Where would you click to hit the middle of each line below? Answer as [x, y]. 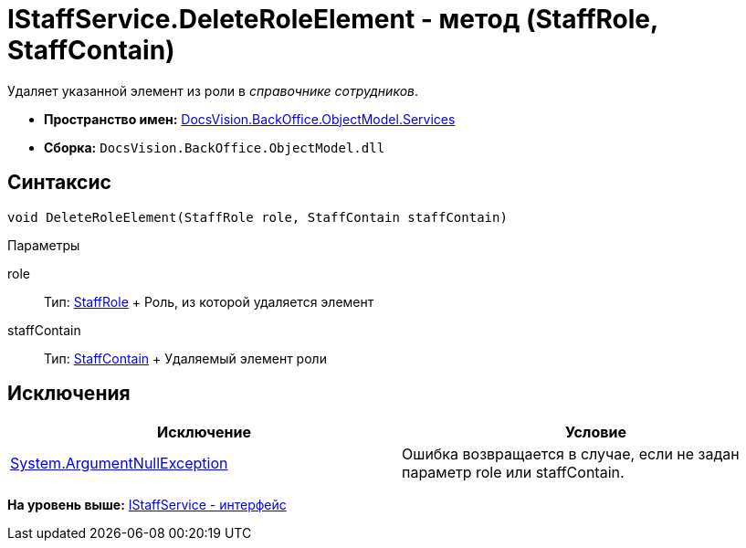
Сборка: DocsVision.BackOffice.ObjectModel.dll [215, 147]
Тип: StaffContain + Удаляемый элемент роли [185, 358]
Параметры [44, 245]
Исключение [204, 432]
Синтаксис [59, 183]
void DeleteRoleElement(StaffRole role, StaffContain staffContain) [257, 217]
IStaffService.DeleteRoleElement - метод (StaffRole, [333, 19]
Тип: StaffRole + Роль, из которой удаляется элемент [209, 301]
